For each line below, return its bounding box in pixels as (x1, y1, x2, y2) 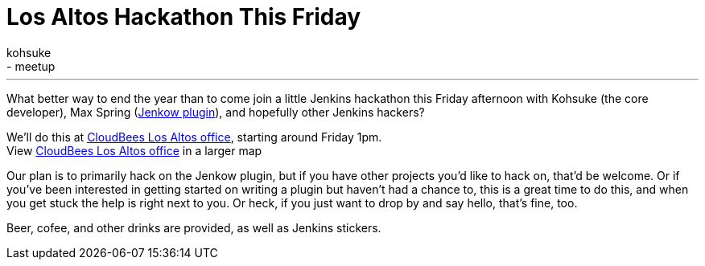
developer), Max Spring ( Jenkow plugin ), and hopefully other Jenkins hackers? (6, 104, 425, 119)
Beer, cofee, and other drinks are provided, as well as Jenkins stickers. (6, 220, 381, 235)
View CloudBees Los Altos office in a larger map (6, 143, 262, 158)
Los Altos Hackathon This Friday (6, 3, 361, 31)
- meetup (6, 59, 56, 73)
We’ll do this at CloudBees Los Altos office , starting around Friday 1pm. (6, 129, 382, 144)
